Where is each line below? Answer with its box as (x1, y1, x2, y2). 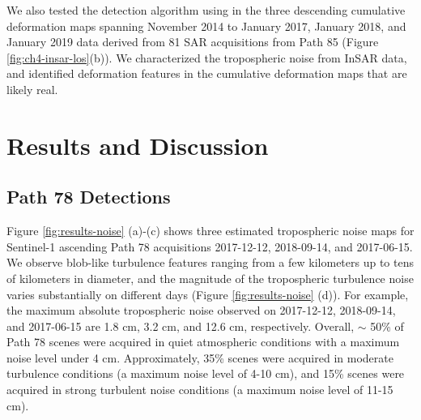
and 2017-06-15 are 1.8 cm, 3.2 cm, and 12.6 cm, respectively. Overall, (6, 317, 355, 334)
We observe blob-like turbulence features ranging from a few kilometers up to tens (6, 254, 414, 271)
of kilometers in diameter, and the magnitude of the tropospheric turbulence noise (6, 269, 414, 286)
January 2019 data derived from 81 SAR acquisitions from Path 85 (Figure (6, 33, 379, 50)
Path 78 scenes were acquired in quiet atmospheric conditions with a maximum (6, 333, 400, 350)
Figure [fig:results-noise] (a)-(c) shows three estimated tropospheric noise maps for (6, 222, 415, 239)
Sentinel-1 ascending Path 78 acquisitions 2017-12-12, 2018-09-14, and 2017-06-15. (6, 238, 413, 255)
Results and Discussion (6, 128, 269, 161)
